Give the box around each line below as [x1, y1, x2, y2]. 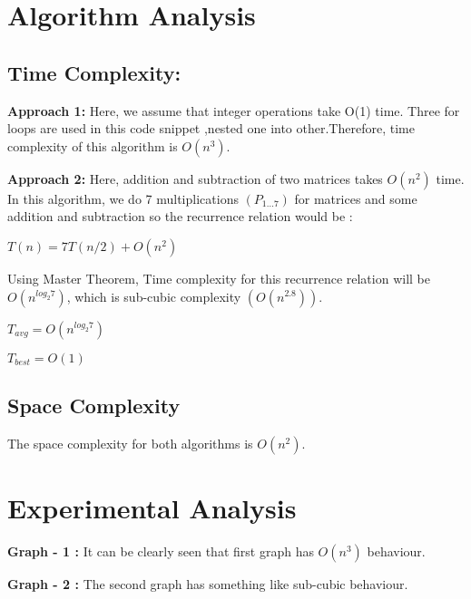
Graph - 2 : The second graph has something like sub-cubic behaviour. [7, 574, 408, 593]
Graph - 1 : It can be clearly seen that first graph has [7, 541, 314, 560]
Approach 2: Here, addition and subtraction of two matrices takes [7, 169, 383, 188]
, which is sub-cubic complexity [66, 286, 241, 305]
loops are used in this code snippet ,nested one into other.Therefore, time [7, 119, 415, 138]
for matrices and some [294, 188, 417, 208]
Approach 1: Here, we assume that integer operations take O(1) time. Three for [7, 101, 460, 120]
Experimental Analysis [7, 488, 297, 526]
